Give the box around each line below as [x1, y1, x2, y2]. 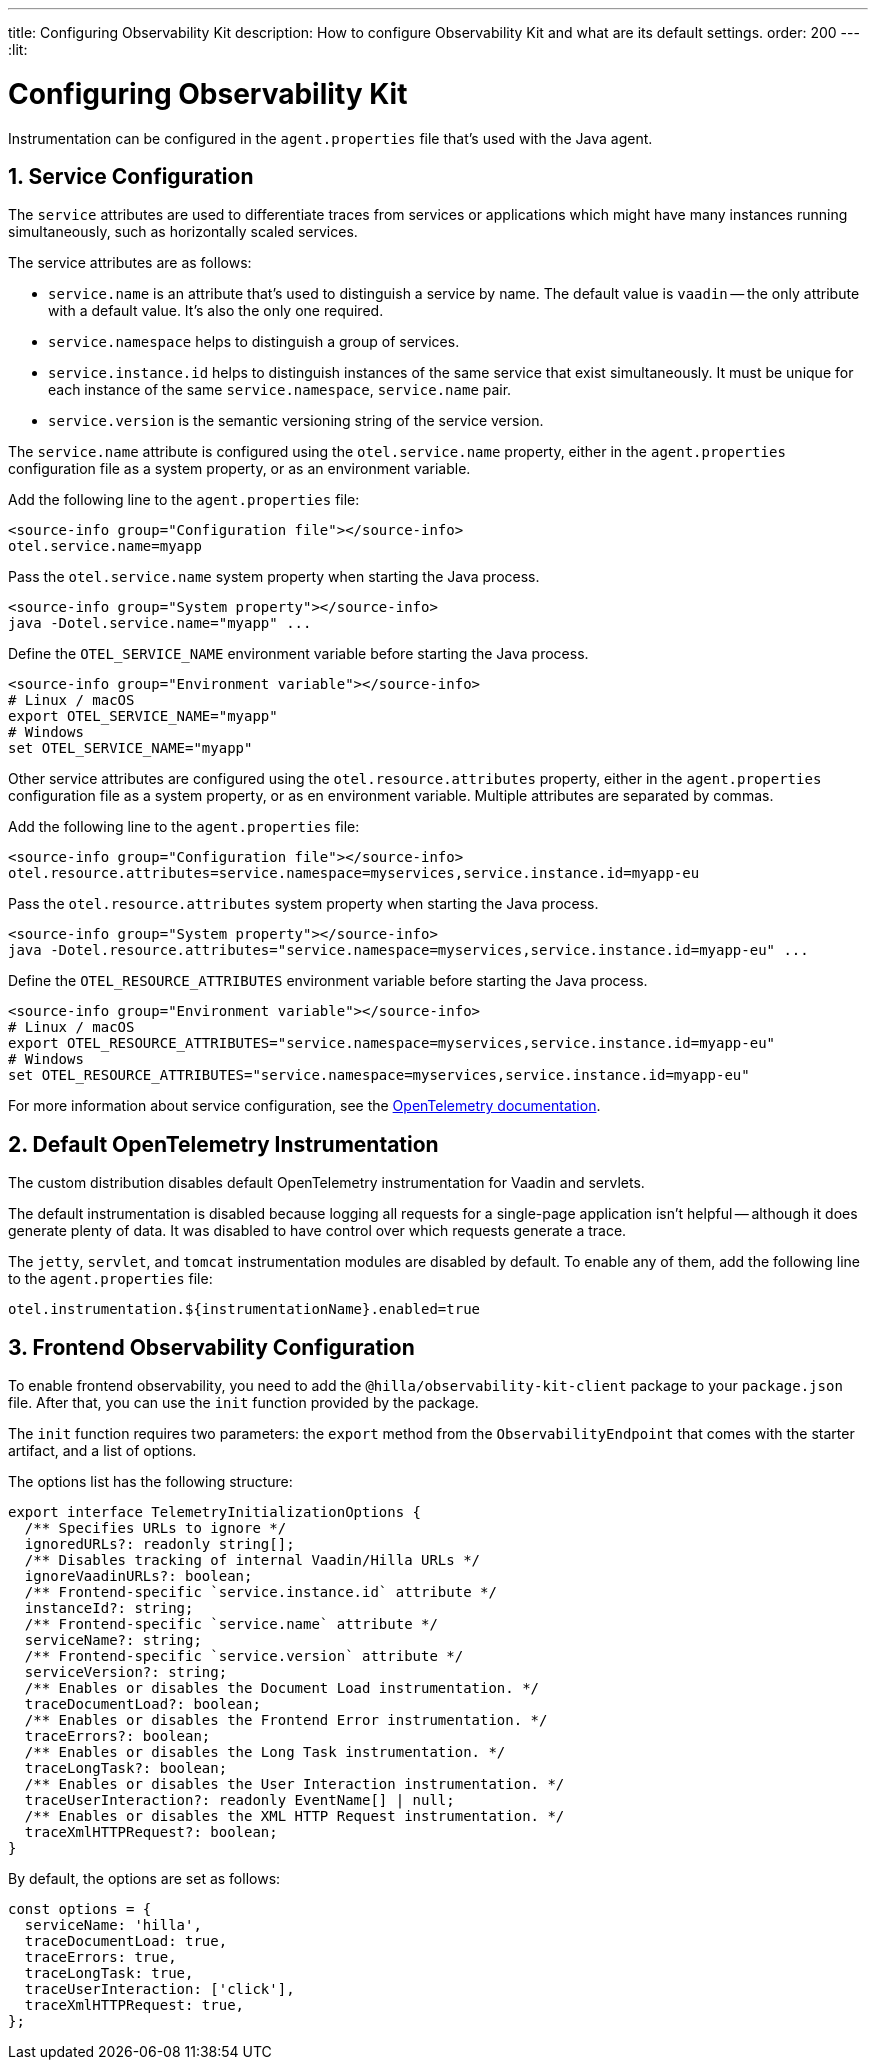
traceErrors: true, [24, 1949, 177, 1966]
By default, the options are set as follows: [8, 1870, 281, 1888]
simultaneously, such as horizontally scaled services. [8, 223, 358, 241]
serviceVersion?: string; [24, 1664, 228, 1681]
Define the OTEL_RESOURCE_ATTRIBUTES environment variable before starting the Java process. [8, 972, 648, 990]
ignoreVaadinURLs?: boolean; [24, 1568, 253, 1585]
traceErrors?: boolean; [24, 1728, 211, 1745]
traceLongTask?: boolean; [24, 1760, 228, 1777]
